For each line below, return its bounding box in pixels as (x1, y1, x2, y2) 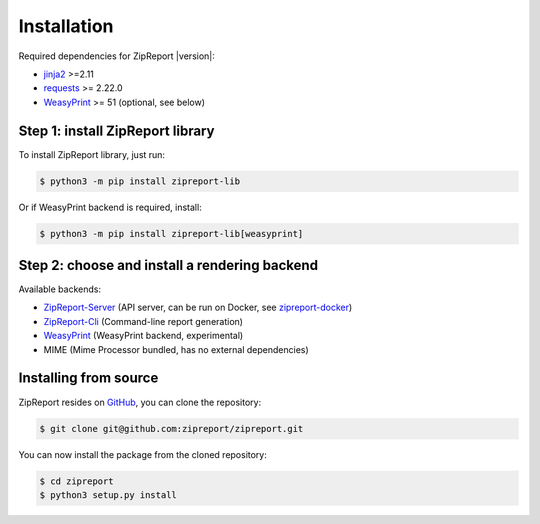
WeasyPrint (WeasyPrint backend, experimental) (43, 330, 244, 342)
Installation (18, 15, 114, 37)
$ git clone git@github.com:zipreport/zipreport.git (39, 423, 304, 434)
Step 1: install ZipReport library (18, 122, 215, 139)
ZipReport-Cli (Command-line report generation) (43, 315, 244, 327)
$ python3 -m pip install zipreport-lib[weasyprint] (39, 228, 304, 239)
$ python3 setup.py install (39, 489, 177, 500)
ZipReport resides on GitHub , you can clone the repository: (18, 396, 262, 408)
